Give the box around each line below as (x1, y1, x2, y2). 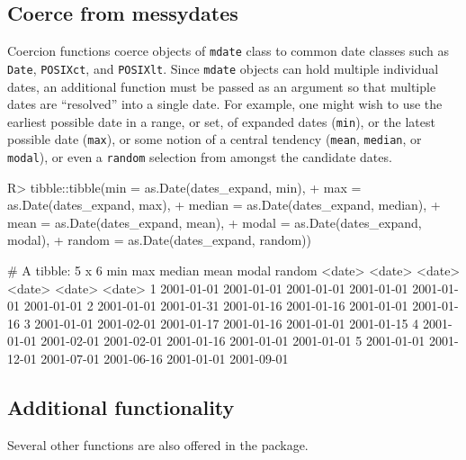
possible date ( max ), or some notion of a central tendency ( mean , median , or (7, 130, 422, 149)
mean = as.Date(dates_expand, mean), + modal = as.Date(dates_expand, (7, 212, 422, 231)
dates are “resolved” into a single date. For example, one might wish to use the (7, 95, 443, 113)
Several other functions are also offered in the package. (7, 435, 309, 454)
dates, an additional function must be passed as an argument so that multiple (7, 77, 436, 95)
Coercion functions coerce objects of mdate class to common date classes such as (7, 41, 450, 60)
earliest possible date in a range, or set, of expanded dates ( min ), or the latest (7, 112, 435, 131)
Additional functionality (7, 393, 235, 420)
